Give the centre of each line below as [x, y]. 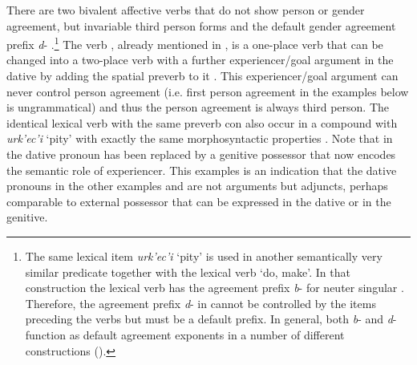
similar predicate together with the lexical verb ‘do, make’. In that [188, 272]
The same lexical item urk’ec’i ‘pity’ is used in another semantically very [204, 255]
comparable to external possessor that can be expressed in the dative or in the [199, 201]
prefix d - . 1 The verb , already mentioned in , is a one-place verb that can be [195, 43]
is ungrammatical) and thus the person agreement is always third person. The [198, 107]
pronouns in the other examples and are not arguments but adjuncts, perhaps [197, 186]
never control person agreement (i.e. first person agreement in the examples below [208, 91]
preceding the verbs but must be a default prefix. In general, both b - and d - [211, 319]
